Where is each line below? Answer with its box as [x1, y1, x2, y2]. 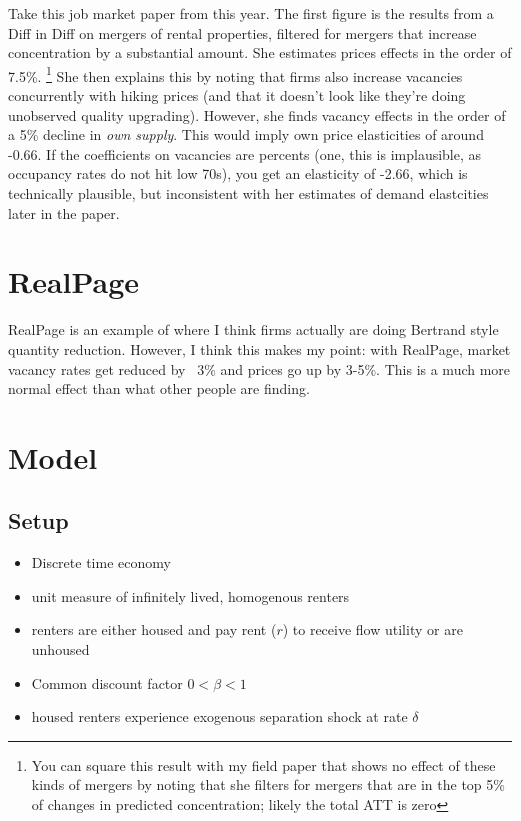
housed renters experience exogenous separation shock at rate [31, 706, 408, 727]
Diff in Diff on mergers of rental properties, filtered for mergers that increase [8, 22, 477, 43]
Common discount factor [31, 672, 183, 693]
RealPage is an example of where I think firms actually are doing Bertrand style [8, 319, 499, 340]
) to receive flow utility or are [282, 619, 463, 640]
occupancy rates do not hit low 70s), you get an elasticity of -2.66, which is [8, 163, 468, 184]
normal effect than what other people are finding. [8, 378, 310, 399]
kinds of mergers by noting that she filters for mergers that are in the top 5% [31, 774, 505, 795]
